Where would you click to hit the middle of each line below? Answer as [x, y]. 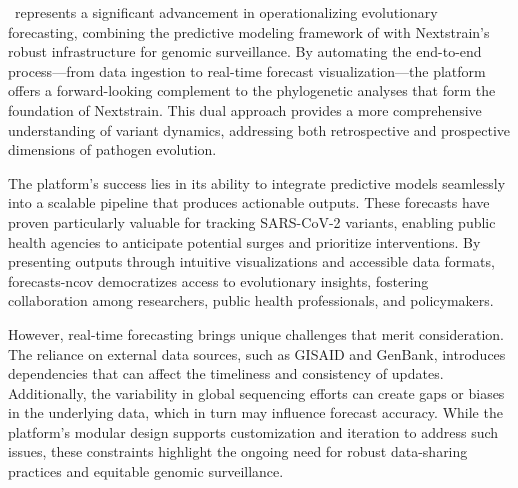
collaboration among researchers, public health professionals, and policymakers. [251, 300]
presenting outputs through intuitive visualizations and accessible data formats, [251, 261]
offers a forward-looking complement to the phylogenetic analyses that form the [252, 90]
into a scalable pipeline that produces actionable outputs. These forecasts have [249, 202]
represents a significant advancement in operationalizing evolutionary [226, 12]
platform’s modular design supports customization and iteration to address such [253, 431]
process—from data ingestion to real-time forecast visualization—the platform [247, 70]
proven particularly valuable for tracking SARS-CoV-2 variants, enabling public [252, 221]
